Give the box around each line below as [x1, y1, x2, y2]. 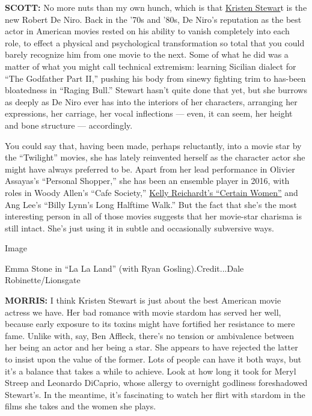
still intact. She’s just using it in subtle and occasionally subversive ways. [5, 221, 274, 234]
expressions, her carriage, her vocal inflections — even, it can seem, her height [5, 107, 293, 120]
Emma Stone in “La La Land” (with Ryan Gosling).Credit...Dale [5, 262, 244, 274]
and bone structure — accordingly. [5, 118, 133, 131]
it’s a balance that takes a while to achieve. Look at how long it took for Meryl [5, 364, 296, 377]
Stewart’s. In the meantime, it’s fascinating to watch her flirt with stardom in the [5, 388, 305, 400]
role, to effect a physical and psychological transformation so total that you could [5, 36, 305, 49]
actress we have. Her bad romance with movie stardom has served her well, [5, 305, 281, 318]
